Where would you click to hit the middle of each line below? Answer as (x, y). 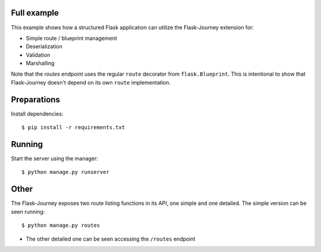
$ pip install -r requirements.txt (73, 127)
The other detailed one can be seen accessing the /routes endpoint (111, 239)
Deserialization (44, 46)
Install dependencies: (37, 114)
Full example (35, 13)
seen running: (28, 211)
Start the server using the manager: (54, 158)
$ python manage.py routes (61, 225)
